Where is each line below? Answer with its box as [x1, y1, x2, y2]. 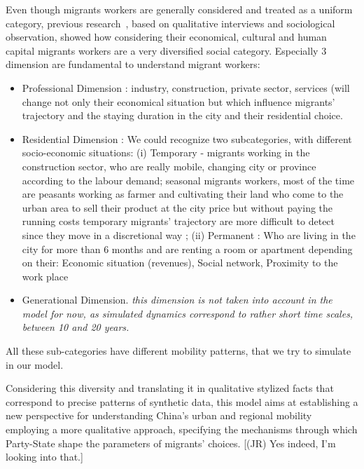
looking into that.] [6, 449, 83, 464]
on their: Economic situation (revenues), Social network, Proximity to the [22, 255, 338, 270]
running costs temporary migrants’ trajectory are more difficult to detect [22, 214, 335, 229]
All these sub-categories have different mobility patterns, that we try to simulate [6, 344, 351, 358]
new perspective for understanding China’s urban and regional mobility [6, 408, 312, 423]
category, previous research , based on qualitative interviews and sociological [6, 15, 335, 30]
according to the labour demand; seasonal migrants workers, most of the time [22, 172, 355, 187]
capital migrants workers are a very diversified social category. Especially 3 [6, 43, 327, 57]
